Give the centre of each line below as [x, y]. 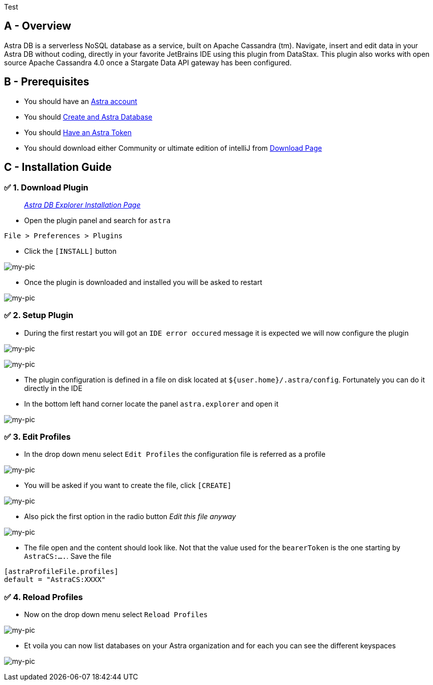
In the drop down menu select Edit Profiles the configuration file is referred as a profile [175, 454]
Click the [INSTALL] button [70, 251]
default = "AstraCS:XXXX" [55, 580]
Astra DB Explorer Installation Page [82, 205]
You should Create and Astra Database [88, 117]
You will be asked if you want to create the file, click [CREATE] [128, 485]
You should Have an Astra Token [78, 132]
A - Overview [38, 26]
